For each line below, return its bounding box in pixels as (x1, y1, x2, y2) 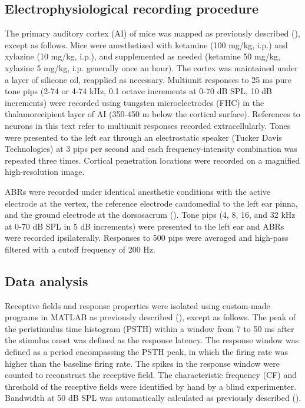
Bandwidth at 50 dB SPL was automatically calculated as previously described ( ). (5, 392, 301, 404)
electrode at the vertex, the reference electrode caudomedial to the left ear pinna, (5, 197, 298, 209)
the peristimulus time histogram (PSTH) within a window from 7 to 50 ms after (5, 322, 294, 334)
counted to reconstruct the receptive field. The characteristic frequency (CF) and (5, 369, 297, 381)
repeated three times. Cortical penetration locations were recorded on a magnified (5, 154, 300, 166)
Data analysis (5, 271, 88, 290)
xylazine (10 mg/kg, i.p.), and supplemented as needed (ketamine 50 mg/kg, (5, 50, 280, 62)
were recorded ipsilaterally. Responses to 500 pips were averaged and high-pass (5, 231, 289, 244)
